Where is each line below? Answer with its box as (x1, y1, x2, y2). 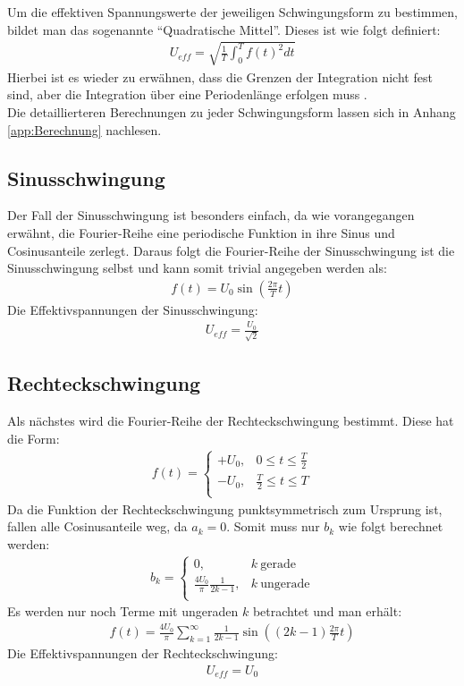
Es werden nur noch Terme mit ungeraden (7, 602, 239, 621)
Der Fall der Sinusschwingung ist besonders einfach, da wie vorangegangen (7, 206, 415, 224)
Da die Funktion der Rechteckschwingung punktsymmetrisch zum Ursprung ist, (7, 499, 443, 518)
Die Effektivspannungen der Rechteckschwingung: (7, 644, 278, 663)
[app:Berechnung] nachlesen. (7, 120, 162, 139)
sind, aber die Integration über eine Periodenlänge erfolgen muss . (7, 85, 367, 104)
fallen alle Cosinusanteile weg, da (7, 517, 188, 536)
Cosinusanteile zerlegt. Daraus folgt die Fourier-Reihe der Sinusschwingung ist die (7, 241, 455, 259)
